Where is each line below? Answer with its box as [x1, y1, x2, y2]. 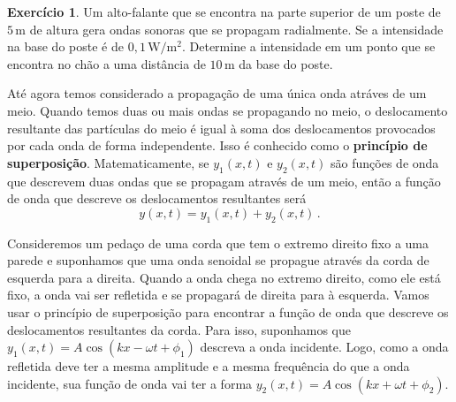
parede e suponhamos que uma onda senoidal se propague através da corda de [7, 251, 429, 269]
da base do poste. [239, 54, 333, 72]
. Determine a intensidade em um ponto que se [181, 37, 436, 56]
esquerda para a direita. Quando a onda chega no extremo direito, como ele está [7, 268, 441, 286]
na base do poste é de [7, 37, 124, 56]
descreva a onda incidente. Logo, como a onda [200, 338, 449, 356]
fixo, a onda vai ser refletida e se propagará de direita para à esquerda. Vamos [7, 285, 429, 304]
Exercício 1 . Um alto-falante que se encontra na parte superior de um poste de [7, 3, 441, 20]
